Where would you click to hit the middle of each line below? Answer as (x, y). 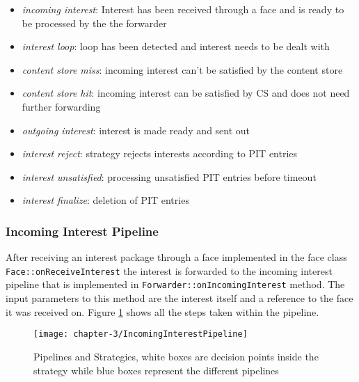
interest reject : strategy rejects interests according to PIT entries (160, 153)
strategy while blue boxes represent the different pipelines (156, 370)
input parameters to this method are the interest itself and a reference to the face (179, 298)
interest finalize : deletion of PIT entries (105, 200)
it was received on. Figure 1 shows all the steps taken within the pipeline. (162, 311)
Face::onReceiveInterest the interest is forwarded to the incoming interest (169, 270)
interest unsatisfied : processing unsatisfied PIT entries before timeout (169, 176)
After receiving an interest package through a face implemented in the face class (176, 257)
